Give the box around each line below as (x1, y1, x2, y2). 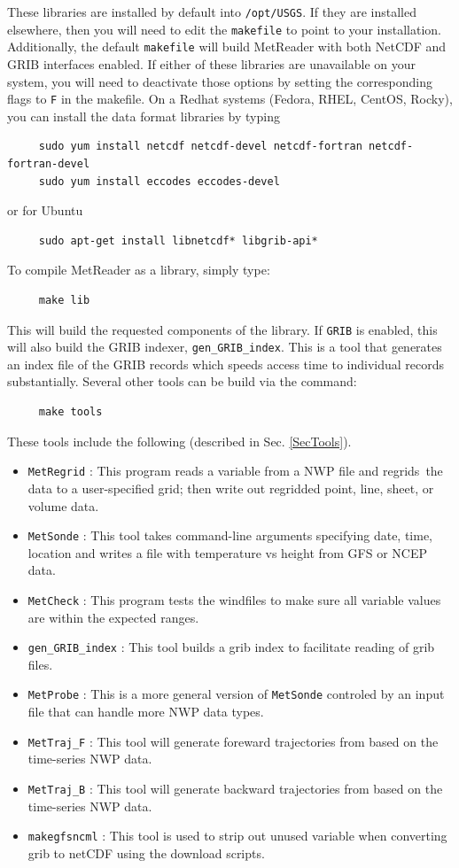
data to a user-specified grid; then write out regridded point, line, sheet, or (27, 478, 434, 497)
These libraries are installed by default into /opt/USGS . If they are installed (7, 3, 416, 20)
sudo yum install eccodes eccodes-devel (38, 174, 280, 188)
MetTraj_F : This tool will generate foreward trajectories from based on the (27, 732, 439, 750)
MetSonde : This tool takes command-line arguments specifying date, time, (27, 526, 433, 545)
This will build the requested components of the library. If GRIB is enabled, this (7, 320, 438, 338)
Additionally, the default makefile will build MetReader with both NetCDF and (7, 37, 447, 56)
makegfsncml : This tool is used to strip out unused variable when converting (27, 826, 447, 845)
